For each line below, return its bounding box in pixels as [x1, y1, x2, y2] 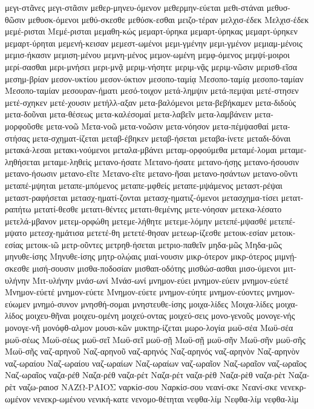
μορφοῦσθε [5, 119, 44, 132]
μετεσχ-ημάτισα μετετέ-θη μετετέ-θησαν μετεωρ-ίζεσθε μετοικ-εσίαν [29, 226, 268, 239]
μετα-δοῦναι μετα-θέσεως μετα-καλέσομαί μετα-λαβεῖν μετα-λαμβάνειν [5, 108, 252, 120]
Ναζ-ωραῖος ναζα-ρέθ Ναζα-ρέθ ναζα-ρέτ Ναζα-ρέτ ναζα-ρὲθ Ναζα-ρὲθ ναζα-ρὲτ [5, 368, 286, 381]
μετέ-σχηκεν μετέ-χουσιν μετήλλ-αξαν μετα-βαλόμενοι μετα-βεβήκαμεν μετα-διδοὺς [5, 96, 296, 108]
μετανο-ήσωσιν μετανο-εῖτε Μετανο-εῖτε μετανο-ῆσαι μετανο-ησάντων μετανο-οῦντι [5, 167, 298, 180]
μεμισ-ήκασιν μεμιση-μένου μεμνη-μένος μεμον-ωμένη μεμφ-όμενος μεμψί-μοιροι [5, 48, 290, 61]
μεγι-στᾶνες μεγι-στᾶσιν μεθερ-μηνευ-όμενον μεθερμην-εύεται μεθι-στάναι [5, 1, 264, 13]
